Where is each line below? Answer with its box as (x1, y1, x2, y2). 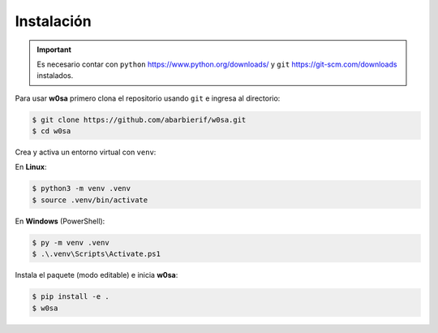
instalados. (36, 71, 74, 80)
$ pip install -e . (32, 292, 109, 301)
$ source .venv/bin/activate (32, 195, 148, 205)
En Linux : (15, 162, 47, 172)
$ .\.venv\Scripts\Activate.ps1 (32, 249, 161, 259)
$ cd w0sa (32, 127, 71, 136)
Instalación (15, 12, 92, 30)
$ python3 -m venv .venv (32, 184, 131, 193)
